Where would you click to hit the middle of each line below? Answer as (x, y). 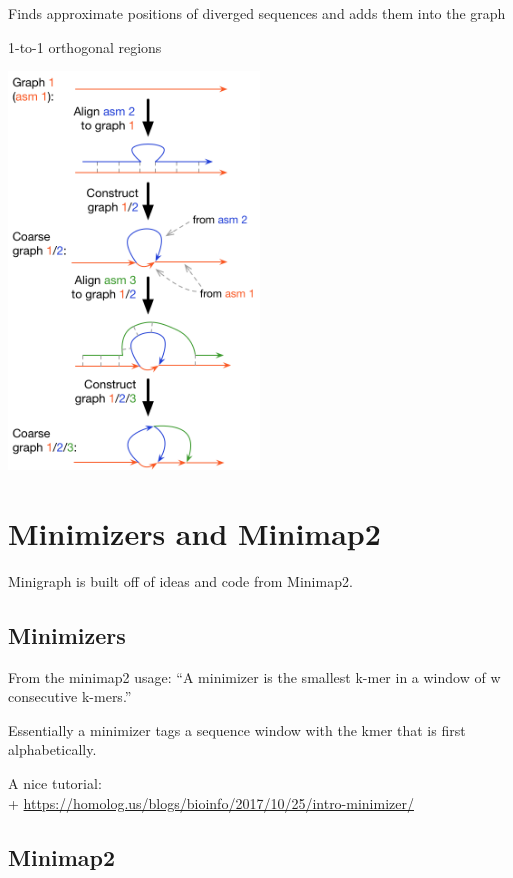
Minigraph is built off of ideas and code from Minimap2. (180, 580)
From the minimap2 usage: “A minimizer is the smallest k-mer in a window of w (254, 676)
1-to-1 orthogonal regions (85, 46)
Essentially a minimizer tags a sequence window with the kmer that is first (237, 729)
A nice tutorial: (55, 782)
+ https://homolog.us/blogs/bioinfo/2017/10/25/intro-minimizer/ (211, 802)
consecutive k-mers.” (70, 696)
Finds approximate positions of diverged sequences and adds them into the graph (257, 13)
